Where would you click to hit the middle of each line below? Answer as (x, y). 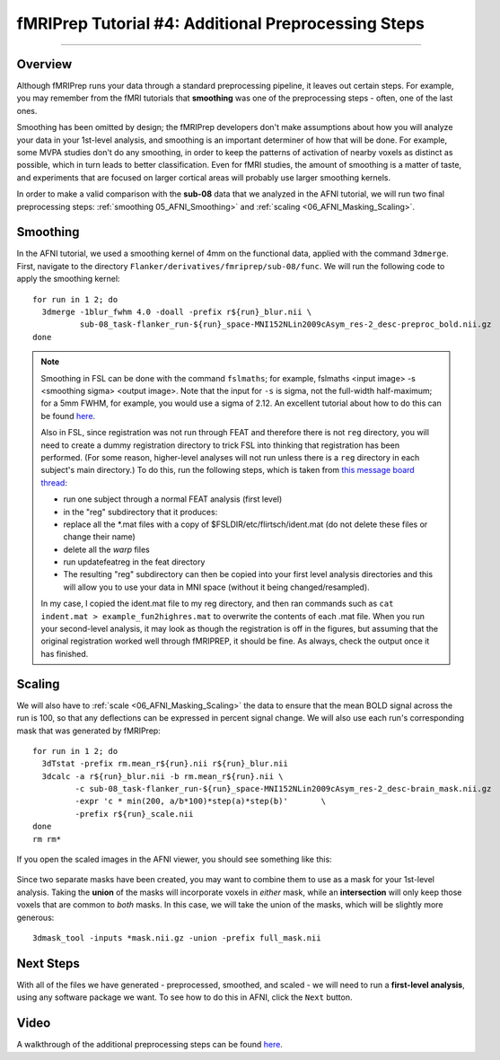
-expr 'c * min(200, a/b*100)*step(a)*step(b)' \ (201, 802)
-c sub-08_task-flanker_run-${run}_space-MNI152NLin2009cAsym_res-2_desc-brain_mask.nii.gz (283, 789)
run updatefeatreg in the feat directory (134, 562)
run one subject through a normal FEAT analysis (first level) (173, 499)
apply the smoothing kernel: (68, 279)
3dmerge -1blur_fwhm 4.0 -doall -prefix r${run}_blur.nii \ (177, 312)
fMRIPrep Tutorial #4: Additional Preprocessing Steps (221, 23)
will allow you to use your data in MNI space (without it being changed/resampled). (216, 587)
